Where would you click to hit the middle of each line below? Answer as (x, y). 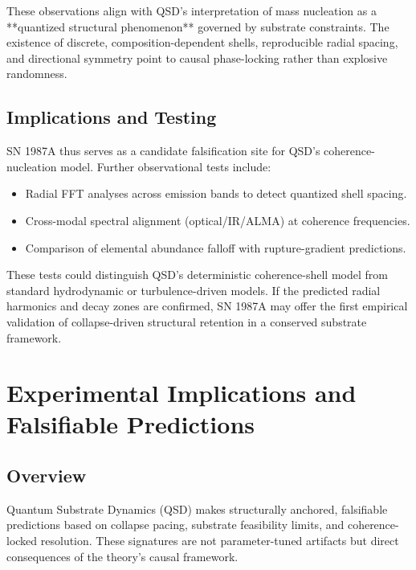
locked (22, 541)
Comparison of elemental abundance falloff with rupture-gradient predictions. (216, 247)
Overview (47, 476)
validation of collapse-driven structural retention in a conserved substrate (187, 321)
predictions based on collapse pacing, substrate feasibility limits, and (175, 525)
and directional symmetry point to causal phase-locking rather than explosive (197, 57)
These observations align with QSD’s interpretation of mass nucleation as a (192, 10)
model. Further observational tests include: (166, 166)
